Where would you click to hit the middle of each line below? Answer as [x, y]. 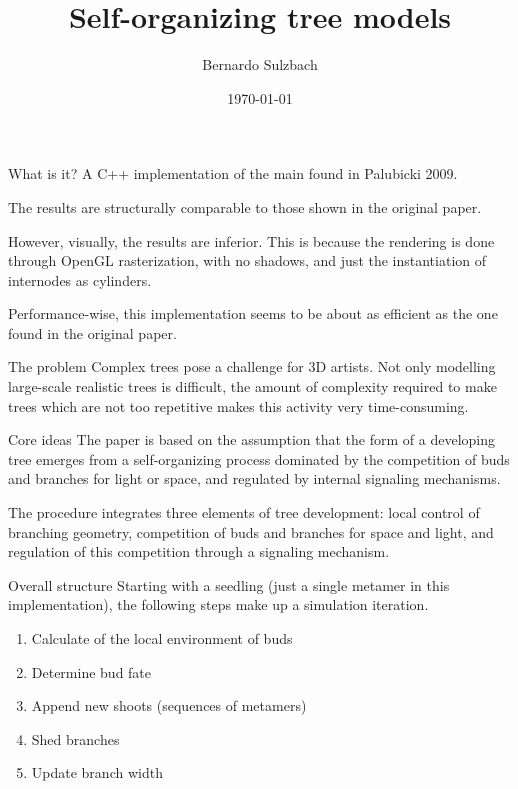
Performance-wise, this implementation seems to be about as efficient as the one [253, 313]
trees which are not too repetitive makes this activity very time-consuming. [238, 405]
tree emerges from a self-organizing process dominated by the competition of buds [259, 458]
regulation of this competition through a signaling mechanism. [199, 551]
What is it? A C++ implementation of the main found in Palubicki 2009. [233, 173]
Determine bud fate [91, 671]
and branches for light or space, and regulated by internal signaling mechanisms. [254, 478]
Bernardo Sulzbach [260, 64]
